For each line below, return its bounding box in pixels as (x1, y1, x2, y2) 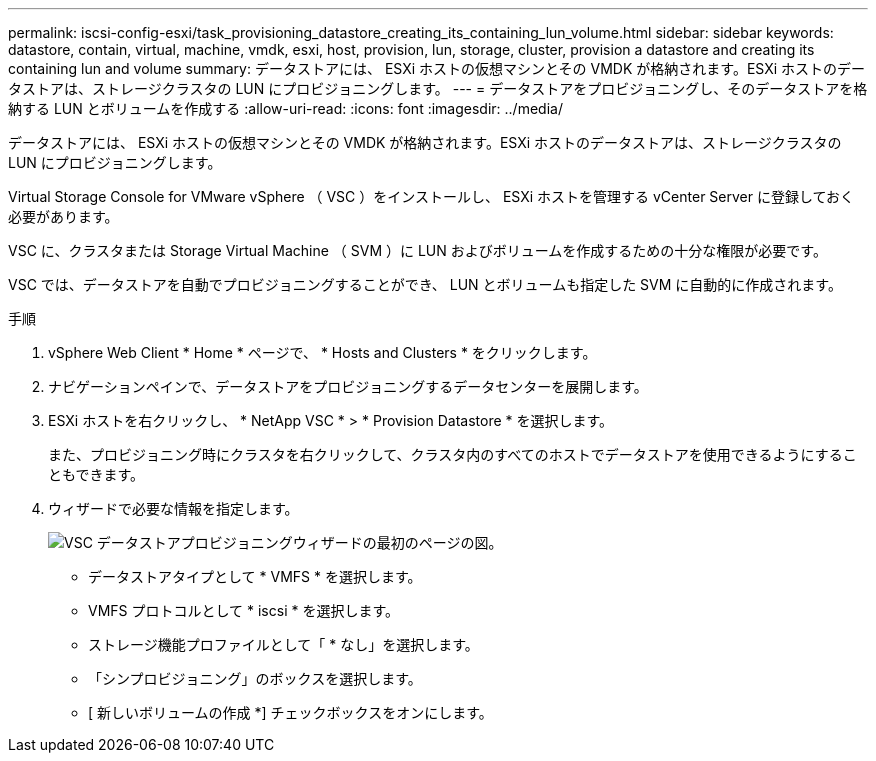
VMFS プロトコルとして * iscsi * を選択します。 (88, 602, 400, 619)
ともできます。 (48, 466, 145, 483)
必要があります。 (8, 208, 119, 225)
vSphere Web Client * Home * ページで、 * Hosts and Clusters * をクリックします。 (48, 344, 597, 361)
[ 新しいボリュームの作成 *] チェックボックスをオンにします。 (88, 704, 493, 721)
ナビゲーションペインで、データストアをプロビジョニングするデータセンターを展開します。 (48, 378, 648, 395)
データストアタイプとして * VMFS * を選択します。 (88, 568, 422, 585)
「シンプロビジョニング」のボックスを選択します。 (88, 670, 422, 687)
